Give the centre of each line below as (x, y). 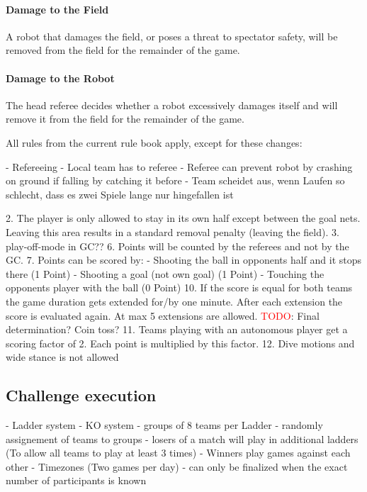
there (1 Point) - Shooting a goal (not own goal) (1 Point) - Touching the (165, 273)
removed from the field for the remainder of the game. (123, 50)
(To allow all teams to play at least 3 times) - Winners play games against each (178, 453)
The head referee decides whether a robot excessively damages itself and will (172, 105)
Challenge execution (81, 395)
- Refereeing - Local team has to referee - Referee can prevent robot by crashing (179, 166)
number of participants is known (76, 480)
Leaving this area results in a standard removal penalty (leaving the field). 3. (173, 231)
